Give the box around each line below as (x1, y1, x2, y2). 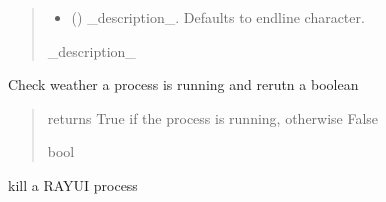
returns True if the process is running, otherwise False (47, 107, 379, 128)
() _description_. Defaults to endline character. (71, 7, 365, 27)
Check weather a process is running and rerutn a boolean (8, 74, 359, 95)
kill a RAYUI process (8, 174, 138, 195)
